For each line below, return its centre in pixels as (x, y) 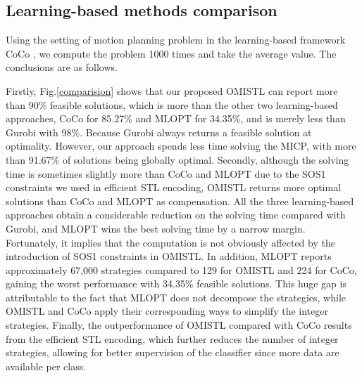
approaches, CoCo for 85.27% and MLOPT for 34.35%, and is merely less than (176, 118)
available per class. (46, 366)
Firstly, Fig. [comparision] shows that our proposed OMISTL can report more (172, 90)
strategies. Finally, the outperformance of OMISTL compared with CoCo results (179, 325)
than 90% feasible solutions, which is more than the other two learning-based (172, 104)
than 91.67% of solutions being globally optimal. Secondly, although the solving (177, 159)
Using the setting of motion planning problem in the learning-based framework (176, 40)
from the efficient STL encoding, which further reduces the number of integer (172, 338)
